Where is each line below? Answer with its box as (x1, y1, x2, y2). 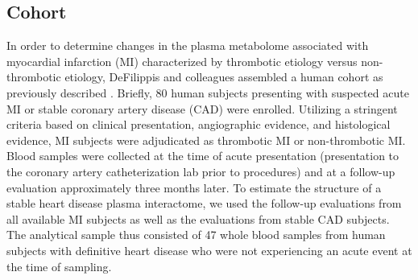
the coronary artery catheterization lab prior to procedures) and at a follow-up (6, 163, 395, 179)
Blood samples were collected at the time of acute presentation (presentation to (6, 147, 399, 164)
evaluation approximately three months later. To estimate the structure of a (6, 179, 382, 196)
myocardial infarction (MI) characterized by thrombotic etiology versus (6, 52, 358, 69)
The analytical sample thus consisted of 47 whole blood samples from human (6, 226, 386, 243)
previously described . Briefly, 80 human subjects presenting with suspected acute (6, 84, 409, 101)
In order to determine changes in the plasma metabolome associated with (6, 37, 369, 54)
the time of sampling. (6, 257, 112, 274)
